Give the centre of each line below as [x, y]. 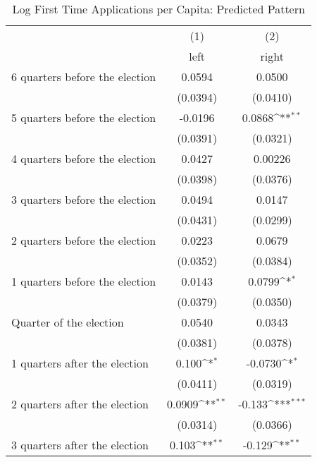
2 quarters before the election [84, 240]
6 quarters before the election [84, 77]
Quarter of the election [68, 322]
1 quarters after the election [80, 363]
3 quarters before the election [84, 199]
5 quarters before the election [84, 117]
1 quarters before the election [84, 281]
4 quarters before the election [84, 158]
